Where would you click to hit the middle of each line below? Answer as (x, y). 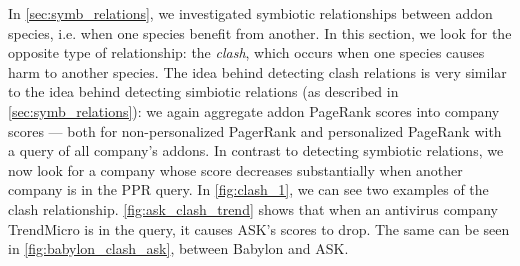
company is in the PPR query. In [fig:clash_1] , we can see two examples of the (248, 189)
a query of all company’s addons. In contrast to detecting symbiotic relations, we (256, 150)
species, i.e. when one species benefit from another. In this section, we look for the (260, 32)
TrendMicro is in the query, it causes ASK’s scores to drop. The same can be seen (259, 228)
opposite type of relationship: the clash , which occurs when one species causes (246, 52)
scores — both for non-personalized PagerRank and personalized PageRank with (255, 130)
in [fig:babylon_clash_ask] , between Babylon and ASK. (178, 248)
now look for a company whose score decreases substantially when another (235, 169)
